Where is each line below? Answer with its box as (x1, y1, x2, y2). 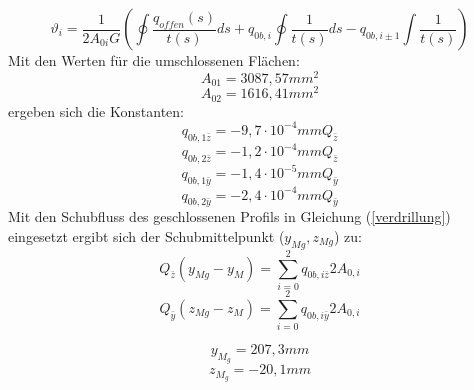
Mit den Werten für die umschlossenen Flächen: (8, 50, 300, 70)
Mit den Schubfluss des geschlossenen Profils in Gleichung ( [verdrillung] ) (8, 206, 451, 227)
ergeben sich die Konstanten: (8, 100, 184, 121)
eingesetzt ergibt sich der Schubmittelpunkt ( (8, 226, 285, 247)
